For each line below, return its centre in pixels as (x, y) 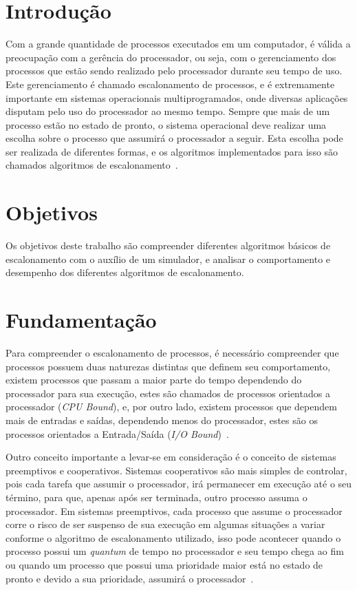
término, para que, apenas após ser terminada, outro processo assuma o (156, 497)
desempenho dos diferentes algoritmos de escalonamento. (125, 272)
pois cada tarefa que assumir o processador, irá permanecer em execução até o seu (179, 484)
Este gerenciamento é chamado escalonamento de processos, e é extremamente (170, 84)
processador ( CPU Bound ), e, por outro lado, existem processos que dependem (171, 407)
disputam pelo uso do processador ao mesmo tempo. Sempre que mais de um (168, 111)
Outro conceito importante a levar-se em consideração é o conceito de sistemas (171, 457)
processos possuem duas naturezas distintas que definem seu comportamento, (168, 366)
